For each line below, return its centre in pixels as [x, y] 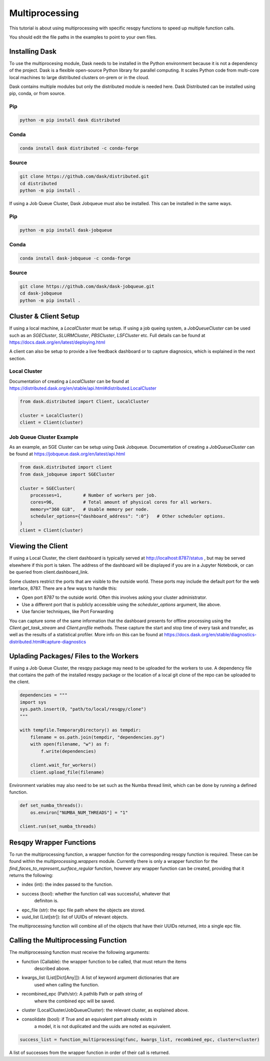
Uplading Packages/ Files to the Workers [74, 656]
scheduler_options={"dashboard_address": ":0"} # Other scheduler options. [128, 516]
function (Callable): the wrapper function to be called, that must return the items [104, 961]
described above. [52, 968]
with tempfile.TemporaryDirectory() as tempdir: [80, 730]
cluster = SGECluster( [47, 488]
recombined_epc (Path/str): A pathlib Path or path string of [82, 994]
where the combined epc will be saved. [74, 1001]
